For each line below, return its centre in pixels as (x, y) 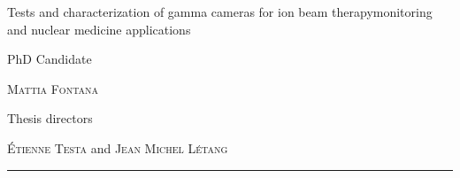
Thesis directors (50, 118)
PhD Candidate (50, 59)
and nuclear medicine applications (99, 29)
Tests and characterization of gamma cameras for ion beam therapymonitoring (220, 12)
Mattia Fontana (53, 88)
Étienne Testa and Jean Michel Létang (118, 147)
